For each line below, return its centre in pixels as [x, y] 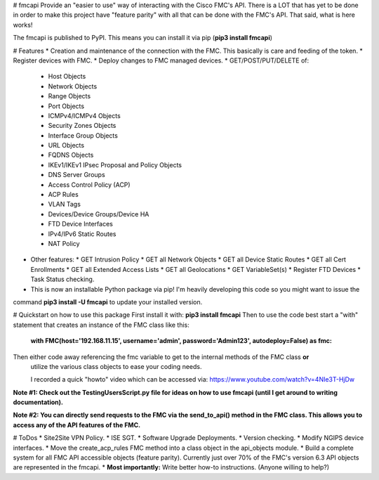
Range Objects [69, 96]
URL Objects [66, 145]
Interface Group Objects [83, 135]
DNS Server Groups [77, 175]
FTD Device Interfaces [81, 224]
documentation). [38, 402]
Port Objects [66, 106]
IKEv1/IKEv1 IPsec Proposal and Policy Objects [115, 164]
